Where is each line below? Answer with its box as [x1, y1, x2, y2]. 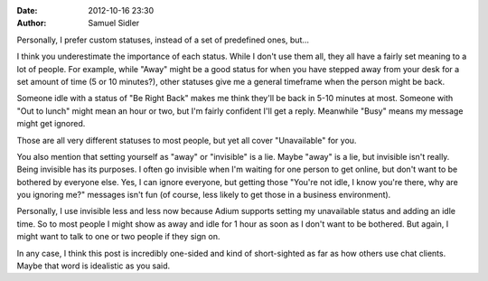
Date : [16, 5, 38, 15]
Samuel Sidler [88, 18, 140, 29]
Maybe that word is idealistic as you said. [16, 260, 171, 271]
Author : [16, 18, 47, 29]
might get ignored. [16, 118, 86, 129]
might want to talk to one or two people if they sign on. [16, 231, 221, 242]
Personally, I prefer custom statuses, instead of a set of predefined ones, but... [16, 34, 310, 45]
